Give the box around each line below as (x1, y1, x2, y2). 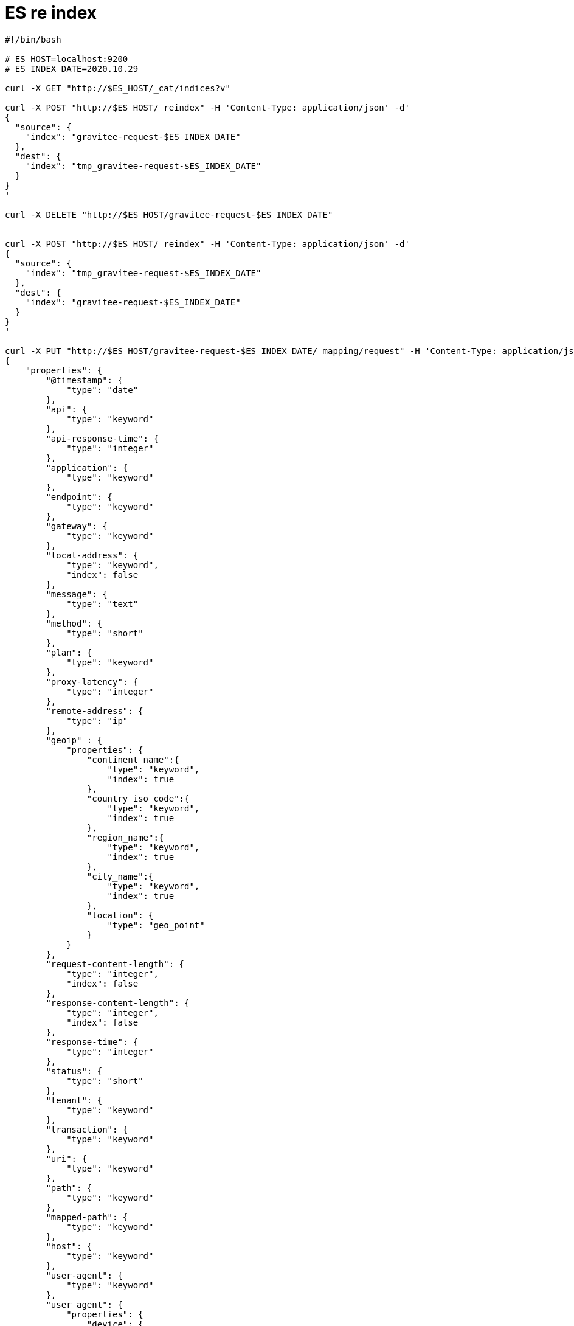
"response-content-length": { (46, 998, 190, 1008)
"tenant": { (46, 1095, 103, 1105)
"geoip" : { (46, 735, 103, 745)
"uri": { (46, 1153, 87, 1164)
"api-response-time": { (46, 433, 159, 443)
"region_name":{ (86, 832, 164, 842)
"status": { (46, 1066, 103, 1076)
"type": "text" (66, 599, 139, 609)
